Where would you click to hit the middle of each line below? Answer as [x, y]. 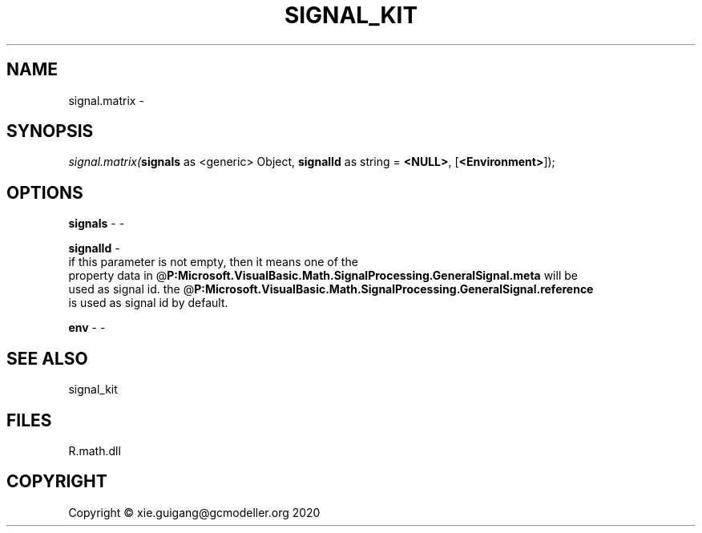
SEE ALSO [47, 358]
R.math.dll [95, 450]
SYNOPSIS [50, 131]
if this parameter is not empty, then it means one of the [213, 262]
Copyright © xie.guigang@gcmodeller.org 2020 [194, 512]
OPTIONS [45, 192]
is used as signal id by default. [148, 303]
